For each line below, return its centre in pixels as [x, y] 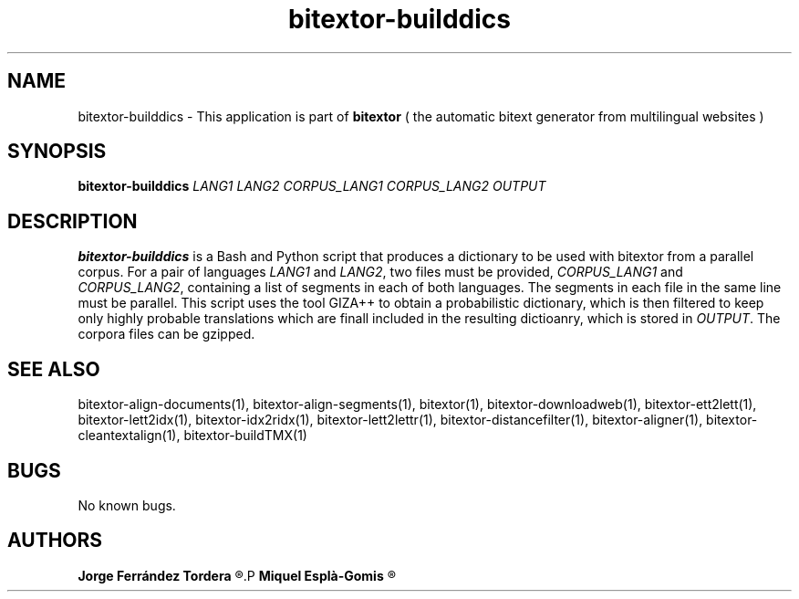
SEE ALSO [54, 369]
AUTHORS [55, 541]
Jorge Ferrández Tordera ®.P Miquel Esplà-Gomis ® [237, 575]
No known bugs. [127, 505]
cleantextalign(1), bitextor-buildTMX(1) [192, 436]
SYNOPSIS [57, 152]
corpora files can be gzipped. [166, 334]
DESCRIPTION [73, 221]
